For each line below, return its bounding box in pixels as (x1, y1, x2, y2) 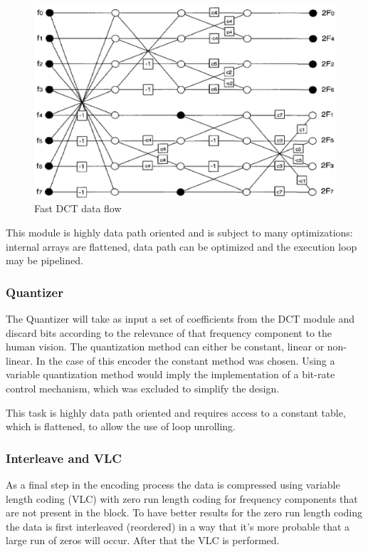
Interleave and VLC (6, 449, 122, 467)
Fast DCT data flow (34, 201, 122, 216)
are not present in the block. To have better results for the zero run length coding (6, 505, 363, 520)
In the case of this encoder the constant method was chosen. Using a (36, 353, 335, 368)
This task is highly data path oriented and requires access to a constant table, (6, 405, 346, 420)
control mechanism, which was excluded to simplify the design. (6, 380, 280, 395)
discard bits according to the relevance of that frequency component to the (6, 325, 332, 340)
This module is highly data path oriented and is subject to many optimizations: (6, 224, 353, 239)
